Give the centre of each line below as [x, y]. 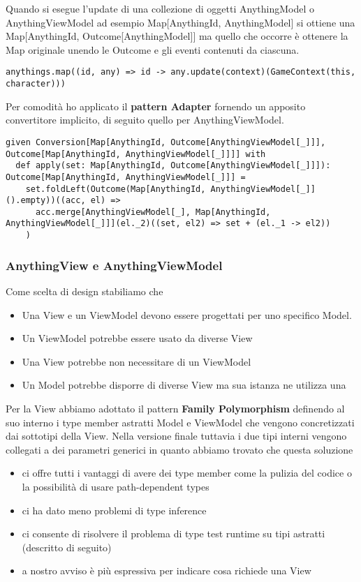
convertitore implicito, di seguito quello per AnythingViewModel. [145, 120]
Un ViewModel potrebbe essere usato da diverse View [137, 338]
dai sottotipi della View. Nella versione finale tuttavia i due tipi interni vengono [176, 436]
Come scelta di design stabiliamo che [84, 291]
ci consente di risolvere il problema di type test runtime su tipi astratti [174, 533]
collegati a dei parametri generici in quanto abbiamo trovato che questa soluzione [179, 449]
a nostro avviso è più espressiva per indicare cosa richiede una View [167, 570]
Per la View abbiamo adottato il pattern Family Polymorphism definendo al [175, 408]
